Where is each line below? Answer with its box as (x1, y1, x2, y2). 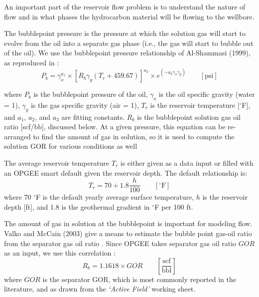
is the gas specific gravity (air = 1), (30, 99, 139, 110)
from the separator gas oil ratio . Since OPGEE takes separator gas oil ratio (4, 238, 237, 248)
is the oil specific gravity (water (158, 89, 255, 99)
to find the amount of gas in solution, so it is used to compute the (33, 131, 235, 141)
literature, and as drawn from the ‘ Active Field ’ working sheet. (4, 284, 196, 294)
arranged (4, 131, 31, 141)
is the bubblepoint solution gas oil (137, 111, 241, 122)
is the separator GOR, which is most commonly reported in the (42, 274, 236, 284)
